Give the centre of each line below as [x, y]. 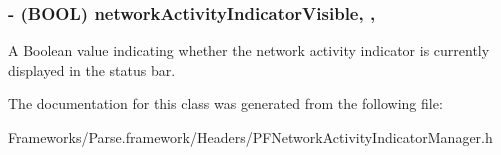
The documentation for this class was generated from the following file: [225, 103]
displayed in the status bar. [92, 69]
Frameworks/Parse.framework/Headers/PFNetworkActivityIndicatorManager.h [250, 137]
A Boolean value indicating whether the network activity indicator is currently [249, 50]
